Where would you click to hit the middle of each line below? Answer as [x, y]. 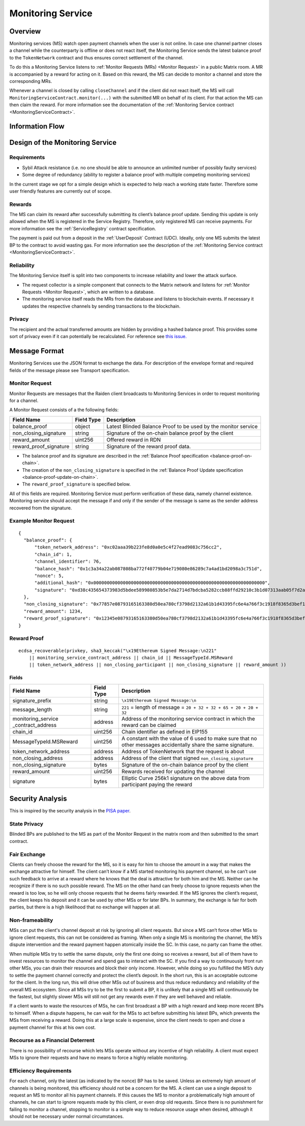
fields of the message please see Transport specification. [70, 370]
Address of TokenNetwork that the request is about [183, 751]
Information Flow [37, 126]
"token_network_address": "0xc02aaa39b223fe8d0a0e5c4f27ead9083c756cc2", [128, 547]
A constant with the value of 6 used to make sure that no [189, 738]
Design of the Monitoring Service [63, 143]
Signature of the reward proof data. [149, 446]
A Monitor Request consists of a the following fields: [64, 410]
